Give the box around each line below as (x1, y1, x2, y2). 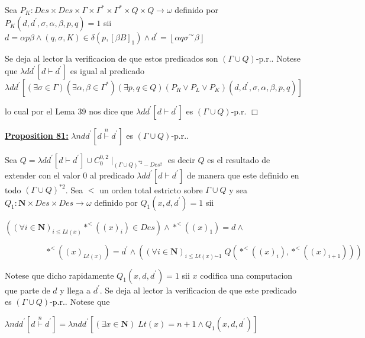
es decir (167, 153, 195, 165)
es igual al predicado (70, 64, 144, 76)
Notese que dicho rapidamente (5, 269, 114, 281)
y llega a (60, 283, 91, 296)
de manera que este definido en (186, 168, 299, 181)
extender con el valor (5, 168, 80, 181)
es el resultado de (207, 153, 270, 165)
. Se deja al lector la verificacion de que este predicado (99, 283, 297, 296)
